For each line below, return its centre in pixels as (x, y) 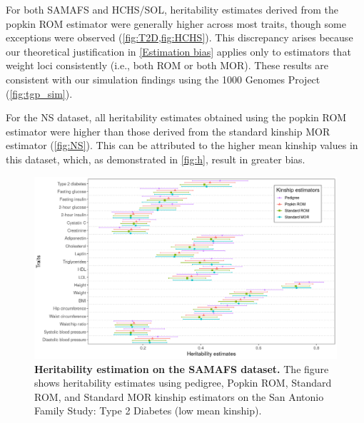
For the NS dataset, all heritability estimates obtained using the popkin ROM (176, 117)
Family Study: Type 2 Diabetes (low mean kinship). (148, 411)
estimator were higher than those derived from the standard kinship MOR (168, 131)
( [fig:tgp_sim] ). (39, 93)
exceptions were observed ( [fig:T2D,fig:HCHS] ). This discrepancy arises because (180, 37)
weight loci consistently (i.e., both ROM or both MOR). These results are (167, 65)
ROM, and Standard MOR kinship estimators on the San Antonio (179, 396)
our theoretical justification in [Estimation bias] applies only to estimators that (178, 51)
